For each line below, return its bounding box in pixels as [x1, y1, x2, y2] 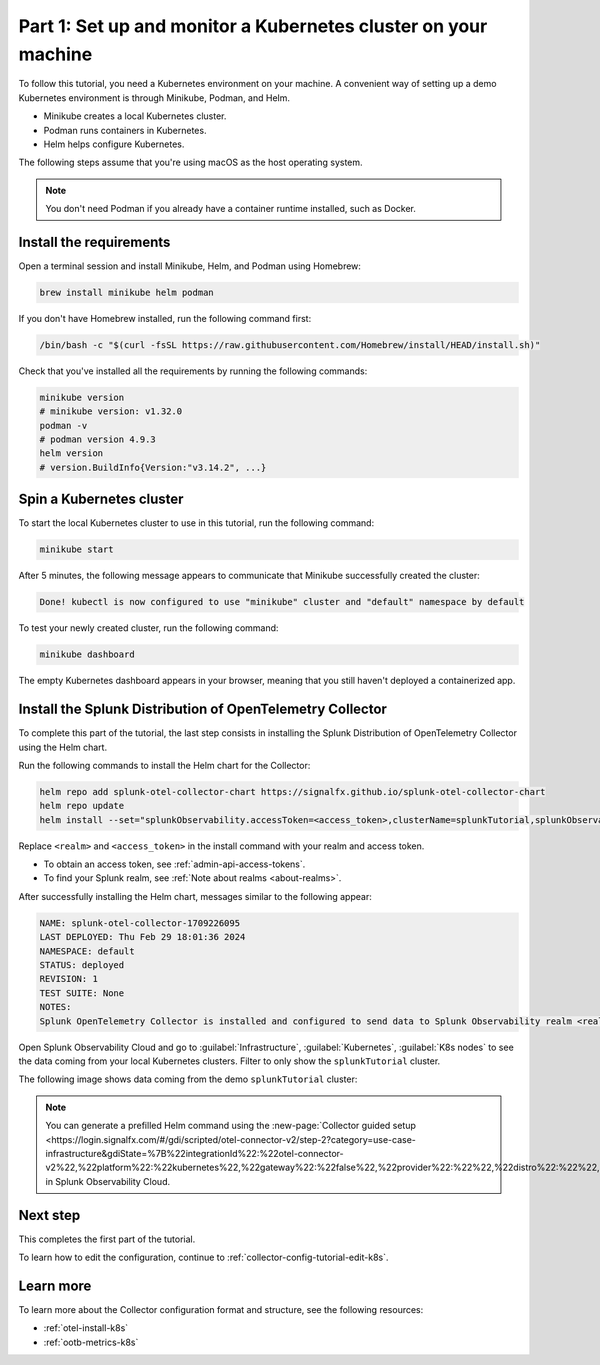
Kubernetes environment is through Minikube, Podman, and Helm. [18, 91, 290, 104]
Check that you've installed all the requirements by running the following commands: [18, 365, 368, 377]
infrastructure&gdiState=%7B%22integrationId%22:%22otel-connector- [45, 1147, 344, 1159]
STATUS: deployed [39, 960, 125, 971]
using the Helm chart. [18, 741, 108, 753]
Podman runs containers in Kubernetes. [43, 124, 207, 136]
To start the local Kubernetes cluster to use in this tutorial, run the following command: [18, 517, 375, 529]
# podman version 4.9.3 [39, 434, 157, 445]
